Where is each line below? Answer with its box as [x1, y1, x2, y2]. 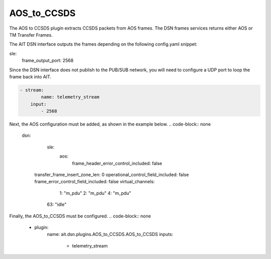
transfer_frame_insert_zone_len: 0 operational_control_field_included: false [34, 171, 189, 178]
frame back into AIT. [9, 73, 52, 80]
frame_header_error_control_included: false [72, 160, 163, 166]
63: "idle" [47, 201, 67, 208]
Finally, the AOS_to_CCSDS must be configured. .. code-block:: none [9, 213, 151, 219]
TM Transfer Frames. [9, 32, 53, 38]
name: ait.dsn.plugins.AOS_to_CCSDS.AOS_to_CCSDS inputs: [47, 231, 173, 237]
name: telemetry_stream [41, 94, 100, 100]
